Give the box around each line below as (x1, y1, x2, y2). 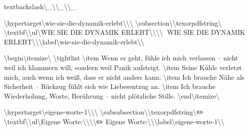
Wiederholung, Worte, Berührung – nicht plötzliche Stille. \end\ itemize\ (4, 90, 219, 101)
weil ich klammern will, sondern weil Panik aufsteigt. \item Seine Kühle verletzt (4, 62, 242, 72)
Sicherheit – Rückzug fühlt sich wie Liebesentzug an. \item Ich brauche (4, 81, 216, 91)
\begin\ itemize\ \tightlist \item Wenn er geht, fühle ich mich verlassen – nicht (4, 53, 238, 63)
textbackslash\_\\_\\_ (4, 1, 76, 11)
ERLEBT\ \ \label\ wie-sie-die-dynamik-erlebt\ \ (4, 36, 144, 46)
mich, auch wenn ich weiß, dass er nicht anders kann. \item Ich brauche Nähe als (4, 72, 245, 82)
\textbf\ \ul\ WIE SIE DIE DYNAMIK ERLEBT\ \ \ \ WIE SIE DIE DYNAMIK (4, 27, 246, 37)
